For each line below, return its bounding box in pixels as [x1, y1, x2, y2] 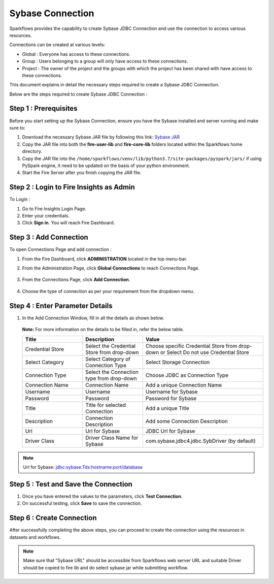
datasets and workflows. [9, 534, 61, 540]
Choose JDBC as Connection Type [145, 371, 228, 378]
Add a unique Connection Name [145, 381, 222, 388]
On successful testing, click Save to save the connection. [22, 500, 142, 506]
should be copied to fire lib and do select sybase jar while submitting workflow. [23, 564, 189, 571]
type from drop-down [85, 375, 137, 382]
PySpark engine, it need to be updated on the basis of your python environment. [22, 163, 190, 169]
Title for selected [85, 401, 126, 408]
